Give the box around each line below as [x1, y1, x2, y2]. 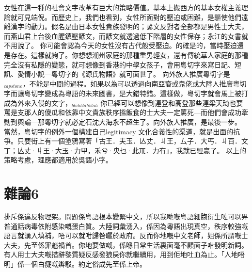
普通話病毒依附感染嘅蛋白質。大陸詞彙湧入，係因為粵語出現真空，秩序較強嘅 [4, 221, 248, 231]
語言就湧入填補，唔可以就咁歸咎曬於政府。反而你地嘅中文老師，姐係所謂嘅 [4, 230, 241, 240]
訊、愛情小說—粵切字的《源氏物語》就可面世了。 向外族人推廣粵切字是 [4, 69, 230, 79]
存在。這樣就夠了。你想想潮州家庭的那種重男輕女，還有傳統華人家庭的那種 [10, 49, 248, 60]
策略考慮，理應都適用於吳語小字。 [4, 155, 112, 165]
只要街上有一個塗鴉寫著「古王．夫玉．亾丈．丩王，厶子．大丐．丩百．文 [17, 136, 248, 146]
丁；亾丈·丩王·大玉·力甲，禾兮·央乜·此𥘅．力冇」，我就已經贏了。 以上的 [4, 145, 247, 155]
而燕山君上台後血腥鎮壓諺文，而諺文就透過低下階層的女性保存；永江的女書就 [4, 31, 248, 41]
